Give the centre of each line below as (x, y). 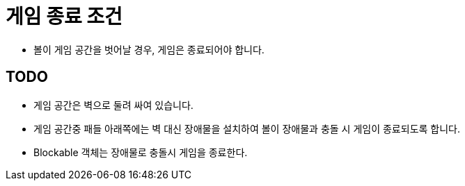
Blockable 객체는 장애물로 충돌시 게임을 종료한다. (141, 152)
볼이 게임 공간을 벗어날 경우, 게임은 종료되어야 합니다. (149, 49)
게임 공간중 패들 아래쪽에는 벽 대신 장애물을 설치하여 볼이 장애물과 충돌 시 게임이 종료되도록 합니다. (247, 128)
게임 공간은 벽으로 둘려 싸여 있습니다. (113, 105)
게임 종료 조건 (64, 17)
